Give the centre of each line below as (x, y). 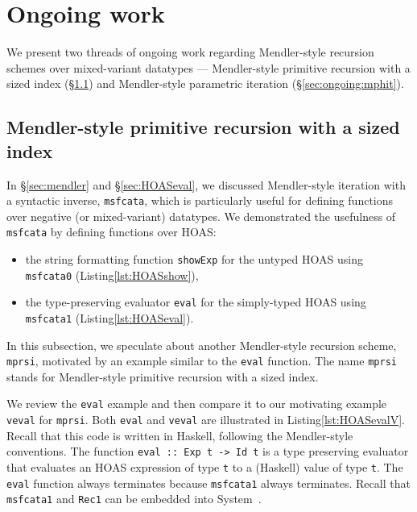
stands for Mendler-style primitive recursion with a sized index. (163, 376)
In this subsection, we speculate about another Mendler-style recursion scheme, (202, 345)
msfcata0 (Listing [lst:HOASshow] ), (112, 275)
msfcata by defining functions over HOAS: (111, 232)
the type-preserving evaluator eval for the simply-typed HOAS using (196, 302)
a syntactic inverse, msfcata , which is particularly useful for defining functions (200, 200)
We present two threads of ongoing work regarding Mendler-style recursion (190, 52)
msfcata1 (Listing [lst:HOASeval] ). (109, 317)
